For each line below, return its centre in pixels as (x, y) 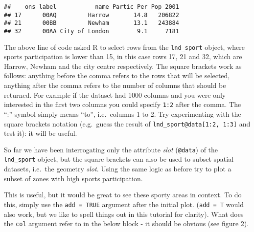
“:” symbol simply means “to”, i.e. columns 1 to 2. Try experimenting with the (123, 114)
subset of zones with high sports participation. (73, 178)
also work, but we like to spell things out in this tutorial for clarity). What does (124, 214)
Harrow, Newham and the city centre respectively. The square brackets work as (123, 66)
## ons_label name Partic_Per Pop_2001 (92, 7)
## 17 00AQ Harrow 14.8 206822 (92, 15)
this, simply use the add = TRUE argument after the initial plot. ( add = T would (124, 204)
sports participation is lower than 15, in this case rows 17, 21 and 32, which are (123, 56)
